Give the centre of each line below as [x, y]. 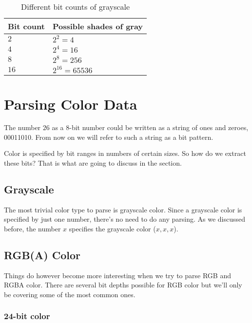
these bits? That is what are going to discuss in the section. [93, 162]
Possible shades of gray [98, 26]
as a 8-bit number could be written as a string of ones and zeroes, [150, 127]
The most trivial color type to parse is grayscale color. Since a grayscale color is [123, 209]
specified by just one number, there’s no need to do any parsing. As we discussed [125, 219]
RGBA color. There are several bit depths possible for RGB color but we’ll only [123, 285]
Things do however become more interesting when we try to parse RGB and [117, 275]
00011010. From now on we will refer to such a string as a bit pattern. [109, 137]
